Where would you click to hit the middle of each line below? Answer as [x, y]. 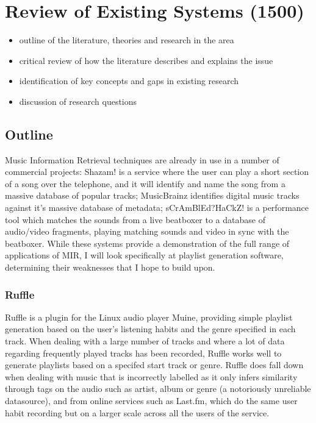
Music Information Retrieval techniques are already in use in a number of [142, 159]
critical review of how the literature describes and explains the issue [146, 60]
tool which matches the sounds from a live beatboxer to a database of [135, 219]
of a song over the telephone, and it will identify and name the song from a [145, 183]
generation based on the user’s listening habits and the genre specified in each [150, 329]
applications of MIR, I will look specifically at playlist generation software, [144, 255]
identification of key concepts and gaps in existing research [129, 81]
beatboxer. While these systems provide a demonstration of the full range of [147, 243]
